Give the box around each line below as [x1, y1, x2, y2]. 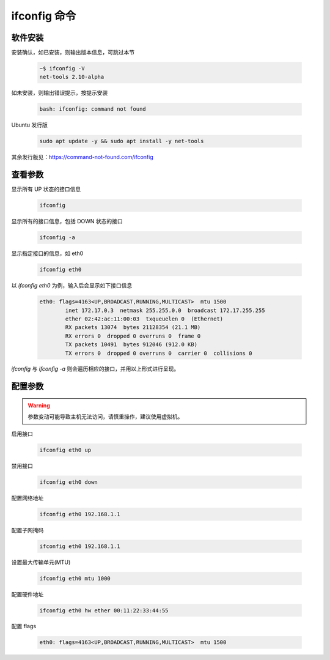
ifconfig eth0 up [39, 447, 92, 453]
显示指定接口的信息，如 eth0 [11, 250, 84, 257]
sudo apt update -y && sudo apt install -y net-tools [39, 138, 204, 145]
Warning [28, 401, 50, 409]
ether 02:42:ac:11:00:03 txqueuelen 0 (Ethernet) [65, 315, 224, 322]
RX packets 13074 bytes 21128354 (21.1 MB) [65, 324, 201, 331]
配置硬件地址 [11, 590, 44, 598]
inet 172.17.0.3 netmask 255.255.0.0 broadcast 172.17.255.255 [65, 306, 265, 314]
